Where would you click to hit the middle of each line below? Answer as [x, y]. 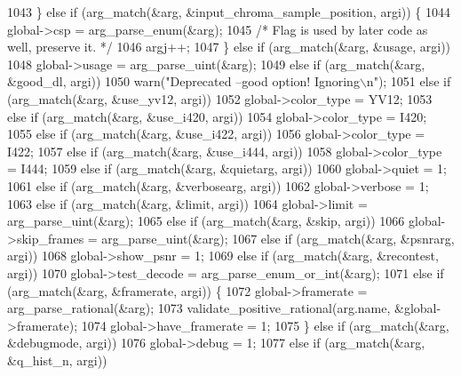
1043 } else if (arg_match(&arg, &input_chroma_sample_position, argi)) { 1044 [229, 12]
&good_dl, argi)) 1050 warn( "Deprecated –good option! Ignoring [183, 81]
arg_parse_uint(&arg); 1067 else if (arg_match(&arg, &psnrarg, [278, 238]
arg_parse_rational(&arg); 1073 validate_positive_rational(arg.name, [199, 308]
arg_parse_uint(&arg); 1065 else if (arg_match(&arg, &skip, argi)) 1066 [206, 221]
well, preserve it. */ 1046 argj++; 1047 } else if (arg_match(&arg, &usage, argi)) [229, 47]
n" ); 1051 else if [409, 81]
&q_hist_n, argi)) [57, 360]
